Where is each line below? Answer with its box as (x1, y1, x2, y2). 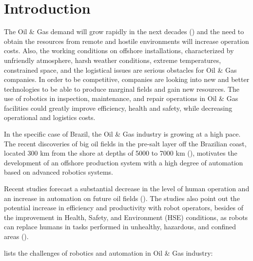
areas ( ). (4, 231, 29, 241)
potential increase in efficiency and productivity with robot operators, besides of (4, 202, 243, 213)
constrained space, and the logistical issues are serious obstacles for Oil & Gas (4, 64, 237, 75)
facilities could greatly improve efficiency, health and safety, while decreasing (4, 102, 233, 113)
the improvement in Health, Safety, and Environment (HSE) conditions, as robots (4, 212, 248, 222)
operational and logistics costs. (4, 112, 96, 122)
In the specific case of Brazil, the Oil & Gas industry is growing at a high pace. (4, 129, 241, 139)
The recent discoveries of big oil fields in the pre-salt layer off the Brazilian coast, (4, 138, 247, 148)
